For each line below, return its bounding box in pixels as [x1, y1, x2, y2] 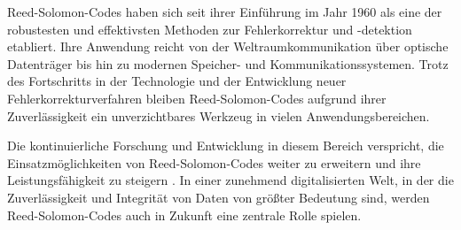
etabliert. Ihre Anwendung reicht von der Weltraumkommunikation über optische [7, 37, 449, 56]
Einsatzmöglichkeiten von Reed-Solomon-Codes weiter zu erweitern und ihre [7, 153, 421, 172]
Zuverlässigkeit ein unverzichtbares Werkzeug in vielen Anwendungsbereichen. [7, 106, 430, 125]
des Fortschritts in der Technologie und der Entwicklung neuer [7, 72, 347, 90]
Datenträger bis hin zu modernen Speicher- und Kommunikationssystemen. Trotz [7, 54, 449, 73]
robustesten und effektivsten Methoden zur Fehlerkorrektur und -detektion [7, 19, 412, 38]
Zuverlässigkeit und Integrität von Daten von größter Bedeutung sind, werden [7, 188, 430, 206]
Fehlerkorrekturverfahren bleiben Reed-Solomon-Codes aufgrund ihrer [7, 88, 387, 107]
